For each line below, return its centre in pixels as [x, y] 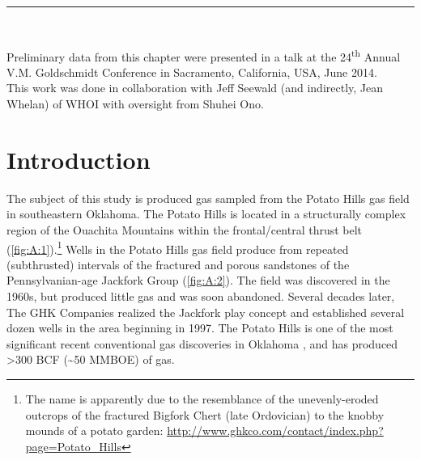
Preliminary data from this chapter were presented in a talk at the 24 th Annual [204, 55]
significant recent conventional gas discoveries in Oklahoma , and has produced [202, 343]
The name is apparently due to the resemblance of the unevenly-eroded [202, 398]
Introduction [79, 159]
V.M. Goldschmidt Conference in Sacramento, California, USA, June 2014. [192, 72]
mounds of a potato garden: [94, 430]
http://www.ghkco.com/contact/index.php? [275, 430]
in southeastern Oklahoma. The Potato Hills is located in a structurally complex [206, 214]
